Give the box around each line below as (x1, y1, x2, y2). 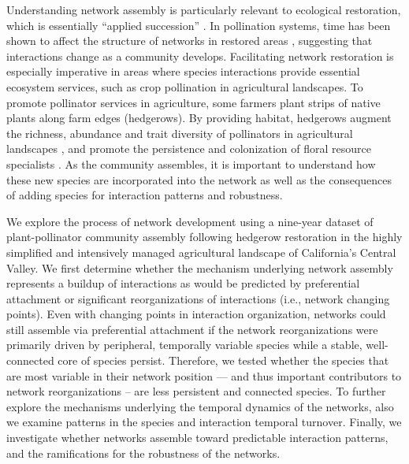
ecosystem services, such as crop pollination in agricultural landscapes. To (6, 78, 363, 95)
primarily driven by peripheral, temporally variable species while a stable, (6, 336, 363, 353)
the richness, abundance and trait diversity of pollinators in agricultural (6, 124, 353, 141)
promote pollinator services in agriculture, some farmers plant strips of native (6, 94, 381, 110)
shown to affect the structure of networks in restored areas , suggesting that (6, 32, 373, 49)
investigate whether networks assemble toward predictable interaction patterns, (6, 429, 389, 446)
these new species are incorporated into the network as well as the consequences (6, 171, 392, 187)
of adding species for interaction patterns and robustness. (6, 187, 283, 203)
